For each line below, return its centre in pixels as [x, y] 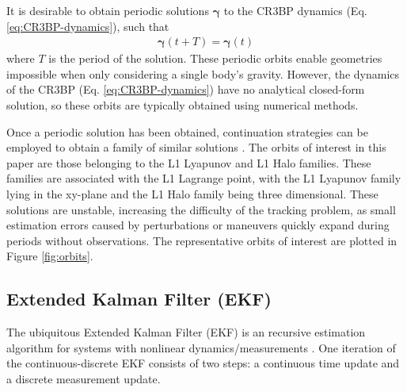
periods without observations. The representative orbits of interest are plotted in [202, 240]
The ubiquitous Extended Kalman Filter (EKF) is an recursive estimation [186, 332]
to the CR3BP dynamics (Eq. [295, 10]
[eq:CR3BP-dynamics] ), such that [88, 26]
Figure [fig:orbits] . [50, 256]
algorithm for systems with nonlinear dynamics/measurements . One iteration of [201, 347]
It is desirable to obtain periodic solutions [108, 10]
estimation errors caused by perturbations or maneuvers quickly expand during [198, 225]
